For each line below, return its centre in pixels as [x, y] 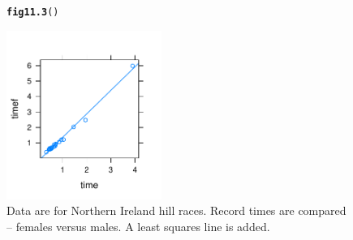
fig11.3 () [33, 12]
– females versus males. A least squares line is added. [138, 226]
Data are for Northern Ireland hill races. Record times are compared [176, 210]
